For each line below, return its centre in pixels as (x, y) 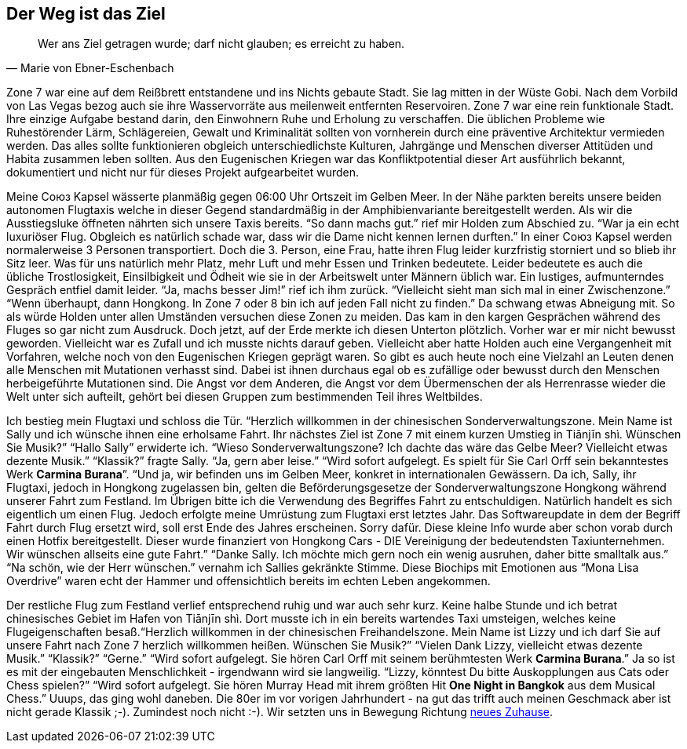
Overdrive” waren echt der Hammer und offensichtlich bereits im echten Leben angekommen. (248, 581)
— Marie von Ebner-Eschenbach (90, 68)
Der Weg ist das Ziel (86, 14)
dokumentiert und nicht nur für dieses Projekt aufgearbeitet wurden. (183, 173)
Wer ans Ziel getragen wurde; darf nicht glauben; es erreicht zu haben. (221, 44)
